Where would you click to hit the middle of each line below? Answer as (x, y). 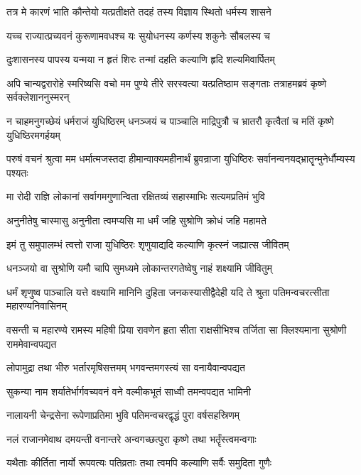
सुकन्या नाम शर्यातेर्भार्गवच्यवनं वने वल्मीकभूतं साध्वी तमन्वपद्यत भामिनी (129, 391)
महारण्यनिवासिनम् (37, 306)
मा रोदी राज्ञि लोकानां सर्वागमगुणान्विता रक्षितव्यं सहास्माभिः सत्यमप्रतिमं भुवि (136, 196)
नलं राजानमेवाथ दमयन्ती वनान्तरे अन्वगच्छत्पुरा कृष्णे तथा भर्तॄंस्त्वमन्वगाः (131, 438)
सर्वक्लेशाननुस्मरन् (38, 97)
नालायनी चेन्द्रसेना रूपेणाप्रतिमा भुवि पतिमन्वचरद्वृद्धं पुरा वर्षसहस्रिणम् (123, 415)
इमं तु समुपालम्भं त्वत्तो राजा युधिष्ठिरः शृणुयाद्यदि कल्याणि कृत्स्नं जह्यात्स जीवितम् (148, 244)
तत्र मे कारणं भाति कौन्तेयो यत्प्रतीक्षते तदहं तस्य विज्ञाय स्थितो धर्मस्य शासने (139, 11)
